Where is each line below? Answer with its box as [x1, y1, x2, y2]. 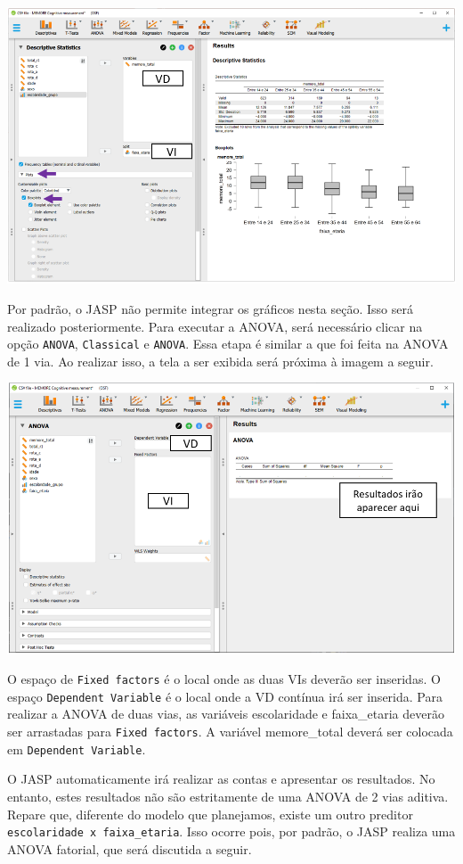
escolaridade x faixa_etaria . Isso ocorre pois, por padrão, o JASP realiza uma [7, 822, 456, 841]
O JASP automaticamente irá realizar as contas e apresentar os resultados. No [7, 769, 435, 788]
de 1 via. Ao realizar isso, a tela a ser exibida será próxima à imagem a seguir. [7, 351, 434, 370]
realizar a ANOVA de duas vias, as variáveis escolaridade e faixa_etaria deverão [7, 704, 444, 723]
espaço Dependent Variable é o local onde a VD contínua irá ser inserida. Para [7, 687, 443, 705]
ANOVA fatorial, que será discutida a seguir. [7, 839, 252, 858]
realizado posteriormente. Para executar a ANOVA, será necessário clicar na [7, 317, 423, 335]
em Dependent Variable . [7, 739, 146, 758]
